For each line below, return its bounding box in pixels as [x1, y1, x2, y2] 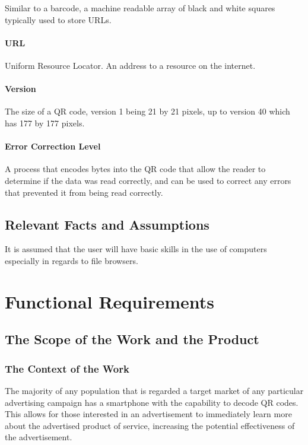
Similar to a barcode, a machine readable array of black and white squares [5, 2, 275, 14]
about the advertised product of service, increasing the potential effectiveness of [5, 419, 295, 431]
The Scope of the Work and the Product [5, 330, 259, 348]
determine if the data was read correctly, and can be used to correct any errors [5, 174, 291, 186]
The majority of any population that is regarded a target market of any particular [5, 384, 304, 396]
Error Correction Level [5, 140, 101, 152]
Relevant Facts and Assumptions [5, 215, 209, 233]
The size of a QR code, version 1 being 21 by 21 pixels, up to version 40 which [5, 105, 290, 117]
